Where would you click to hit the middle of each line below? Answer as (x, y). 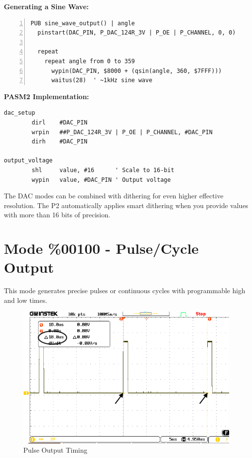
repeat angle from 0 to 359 (90, 61)
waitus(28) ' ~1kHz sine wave (102, 80)
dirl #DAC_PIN (59, 122)
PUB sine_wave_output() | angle (83, 23)
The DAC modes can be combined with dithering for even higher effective (114, 196)
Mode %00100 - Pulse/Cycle (101, 248)
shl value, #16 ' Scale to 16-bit (103, 170)
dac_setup (20, 113)
